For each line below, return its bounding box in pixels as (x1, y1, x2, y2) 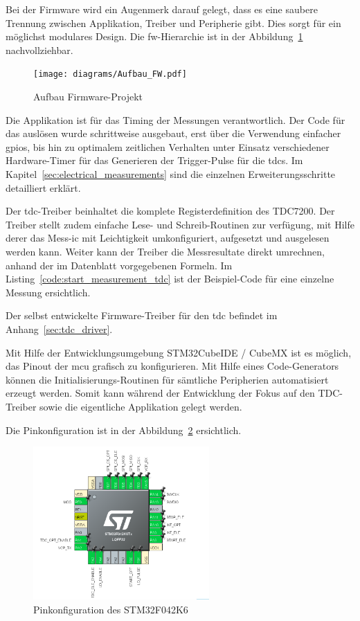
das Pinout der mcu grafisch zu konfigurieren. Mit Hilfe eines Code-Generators (6, 359, 339, 373)
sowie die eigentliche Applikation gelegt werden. (39, 399, 242, 413)
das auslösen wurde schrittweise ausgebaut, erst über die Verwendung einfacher (6, 126, 341, 141)
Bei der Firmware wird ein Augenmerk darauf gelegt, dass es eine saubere (6, 2, 318, 16)
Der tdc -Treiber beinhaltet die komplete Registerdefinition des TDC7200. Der (6, 204, 335, 218)
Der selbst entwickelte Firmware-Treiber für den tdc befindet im (6, 308, 278, 323)
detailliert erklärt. (6, 180, 81, 195)
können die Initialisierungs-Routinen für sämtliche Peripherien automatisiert (6, 372, 329, 386)
